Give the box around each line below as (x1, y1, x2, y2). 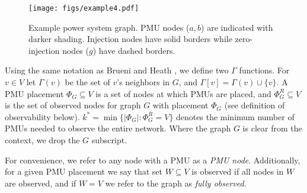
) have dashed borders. (92, 44, 175, 56)
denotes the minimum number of (176, 110, 295, 123)
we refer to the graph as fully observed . (105, 176, 247, 189)
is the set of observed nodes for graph (5, 99, 141, 111)
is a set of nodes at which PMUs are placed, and (95, 87, 271, 99)
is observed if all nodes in (191, 165, 284, 178)
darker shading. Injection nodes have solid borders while (28, 33, 232, 45)
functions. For (239, 64, 290, 76)
